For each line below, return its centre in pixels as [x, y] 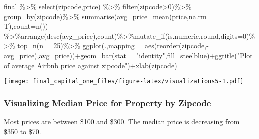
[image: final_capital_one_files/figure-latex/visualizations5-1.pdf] [124, 82]
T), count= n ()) [26, 26]
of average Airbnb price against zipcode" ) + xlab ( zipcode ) [91, 65]
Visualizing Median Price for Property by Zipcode [108, 103]
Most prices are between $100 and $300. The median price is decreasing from [122, 122]
